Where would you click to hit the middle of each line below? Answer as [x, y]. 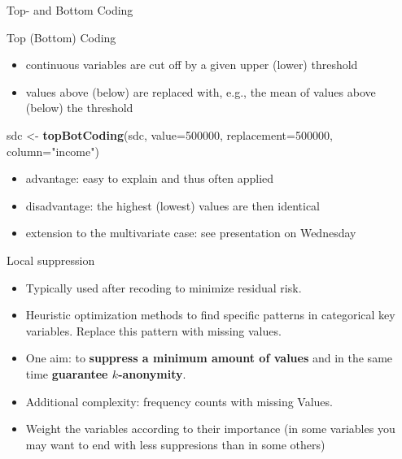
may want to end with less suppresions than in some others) [175, 444]
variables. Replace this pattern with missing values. [153, 330]
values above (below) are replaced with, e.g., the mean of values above [201, 91]
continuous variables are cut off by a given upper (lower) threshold [192, 65]
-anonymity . [152, 373]
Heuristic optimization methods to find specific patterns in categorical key [210, 315]
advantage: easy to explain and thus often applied [150, 178]
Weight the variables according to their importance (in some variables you [210, 429]
